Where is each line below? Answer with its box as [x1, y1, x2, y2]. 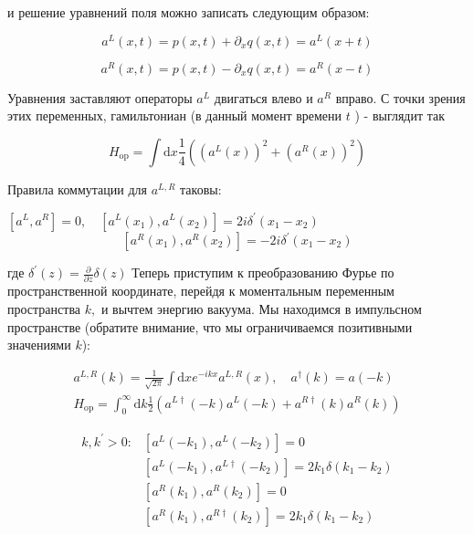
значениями [7, 335, 71, 354]
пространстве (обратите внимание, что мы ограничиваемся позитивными [7, 317, 413, 336]
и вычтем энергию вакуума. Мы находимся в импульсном [100, 298, 422, 318]
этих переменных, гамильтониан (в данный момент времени [7, 106, 342, 125]
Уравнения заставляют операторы [7, 88, 193, 107]
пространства [7, 298, 81, 318]
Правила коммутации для [7, 179, 148, 198]
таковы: [180, 179, 222, 198]
